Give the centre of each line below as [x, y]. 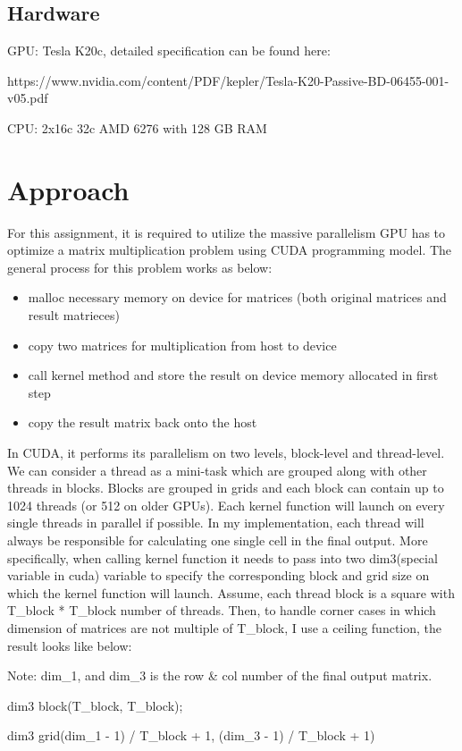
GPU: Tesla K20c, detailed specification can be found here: [169, 51]
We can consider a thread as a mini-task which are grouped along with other [217, 470]
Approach [68, 189]
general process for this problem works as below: [140, 267]
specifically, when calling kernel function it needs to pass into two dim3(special [223, 557]
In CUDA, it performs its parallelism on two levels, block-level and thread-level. [226, 453]
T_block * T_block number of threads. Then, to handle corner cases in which [222, 610]
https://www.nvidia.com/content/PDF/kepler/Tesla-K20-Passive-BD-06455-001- [228, 80]
